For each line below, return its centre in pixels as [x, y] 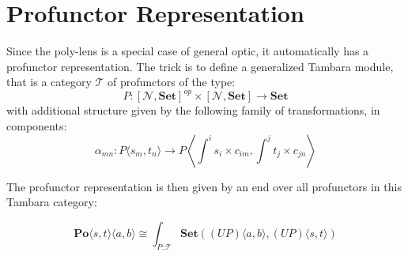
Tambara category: [52, 202]
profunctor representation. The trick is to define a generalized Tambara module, [200, 66]
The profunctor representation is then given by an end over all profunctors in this [204, 186]
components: [37, 126]
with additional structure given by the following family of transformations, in [193, 110]
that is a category [49, 82]
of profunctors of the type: [172, 82]
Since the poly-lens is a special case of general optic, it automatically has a [188, 51]
